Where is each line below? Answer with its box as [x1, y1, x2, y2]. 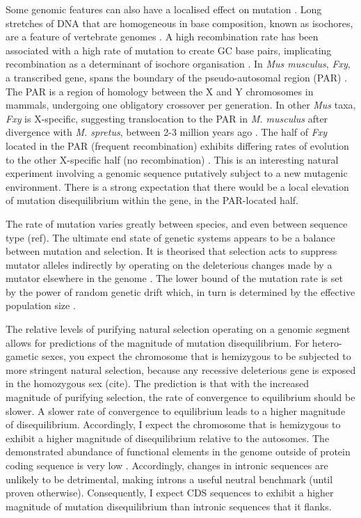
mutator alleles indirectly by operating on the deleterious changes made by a [6, 257, 332, 272]
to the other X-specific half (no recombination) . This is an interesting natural [6, 152, 339, 166]
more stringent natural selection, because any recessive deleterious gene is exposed [6, 362, 356, 377]
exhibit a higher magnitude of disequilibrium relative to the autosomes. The [6, 430, 330, 445]
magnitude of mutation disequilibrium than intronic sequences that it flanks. [6, 499, 332, 513]
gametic [6, 349, 39, 363]
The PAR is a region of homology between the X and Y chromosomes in [6, 84, 314, 98]
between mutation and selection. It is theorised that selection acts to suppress [6, 244, 337, 258]
